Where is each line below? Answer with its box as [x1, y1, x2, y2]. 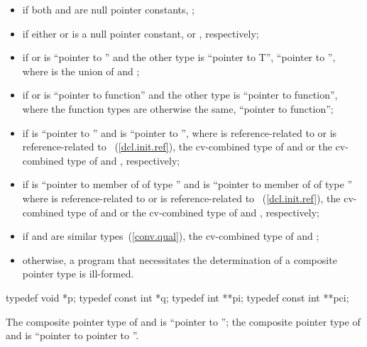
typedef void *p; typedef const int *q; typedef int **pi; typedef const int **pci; [6, 290, 349, 304]
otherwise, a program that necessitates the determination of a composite [22, 252, 337, 267]
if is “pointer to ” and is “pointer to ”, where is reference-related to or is [22, 125, 337, 140]
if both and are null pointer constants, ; [22, 2, 195, 16]
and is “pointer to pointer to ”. [6, 328, 139, 343]
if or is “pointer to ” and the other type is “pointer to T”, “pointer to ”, [22, 50, 336, 65]
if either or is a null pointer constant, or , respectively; [22, 26, 259, 40]
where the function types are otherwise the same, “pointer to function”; [22, 101, 334, 116]
